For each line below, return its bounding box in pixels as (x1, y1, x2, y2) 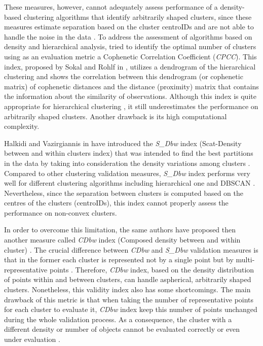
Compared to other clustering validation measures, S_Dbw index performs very (4, 167, 250, 178)
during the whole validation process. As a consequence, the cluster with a (4, 314, 232, 324)
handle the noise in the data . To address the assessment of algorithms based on (4, 31, 252, 42)
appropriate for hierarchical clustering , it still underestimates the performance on (4, 100, 258, 111)
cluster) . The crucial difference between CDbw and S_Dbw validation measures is (4, 244, 258, 255)
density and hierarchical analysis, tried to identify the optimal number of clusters (4, 41, 256, 52)
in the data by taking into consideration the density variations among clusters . (4, 157, 250, 168)
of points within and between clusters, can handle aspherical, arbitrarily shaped (4, 274, 251, 285)
